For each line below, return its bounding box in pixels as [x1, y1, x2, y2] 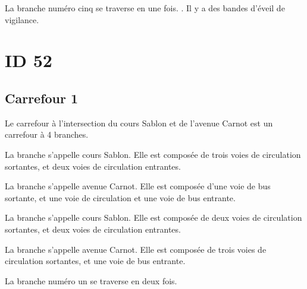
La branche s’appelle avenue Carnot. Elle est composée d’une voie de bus [5, 180, 271, 192]
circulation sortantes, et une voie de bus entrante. [5, 255, 186, 267]
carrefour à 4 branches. [5, 128, 89, 141]
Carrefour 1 [5, 88, 79, 107]
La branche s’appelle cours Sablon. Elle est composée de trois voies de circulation [5, 148, 301, 160]
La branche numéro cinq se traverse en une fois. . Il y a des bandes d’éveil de [5, 2, 285, 14]
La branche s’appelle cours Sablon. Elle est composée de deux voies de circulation [5, 211, 302, 224]
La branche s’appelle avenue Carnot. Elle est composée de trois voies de [5, 243, 267, 255]
